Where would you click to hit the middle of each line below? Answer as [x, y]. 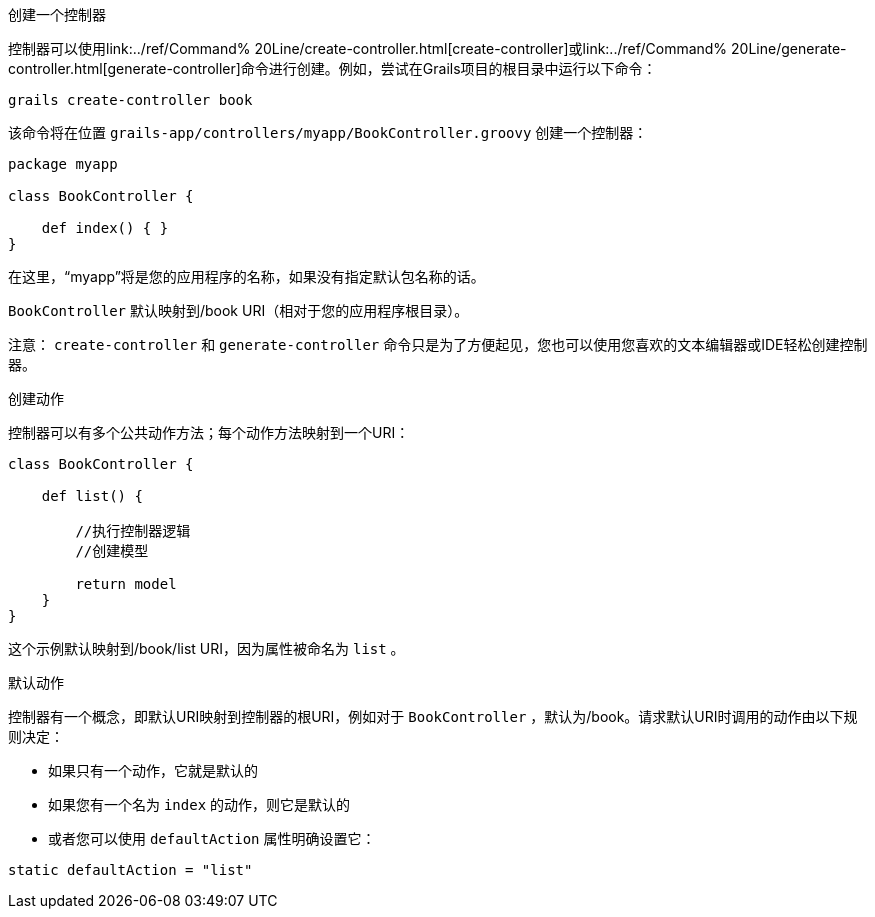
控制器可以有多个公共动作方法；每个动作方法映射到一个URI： [209, 432]
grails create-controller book [130, 100]
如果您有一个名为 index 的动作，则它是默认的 [199, 804]
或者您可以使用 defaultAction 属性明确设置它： [212, 838]
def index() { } [105, 228]
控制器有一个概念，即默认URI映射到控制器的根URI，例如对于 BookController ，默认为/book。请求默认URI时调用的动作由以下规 [433, 716]
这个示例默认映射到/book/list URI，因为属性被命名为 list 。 [206, 648]
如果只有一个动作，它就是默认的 [153, 770]
